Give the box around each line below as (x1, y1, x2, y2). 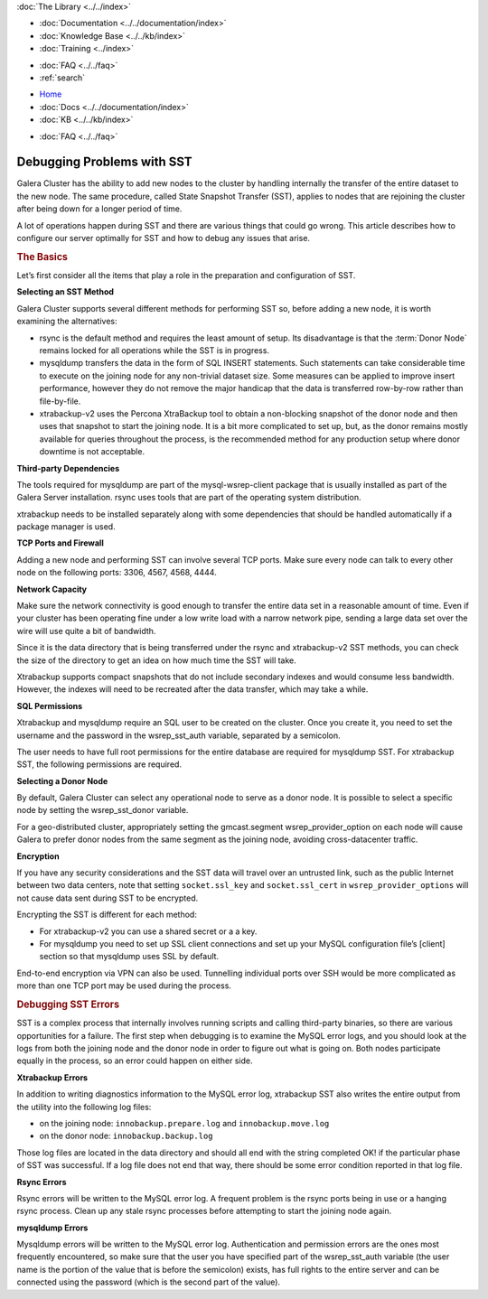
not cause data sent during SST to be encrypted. (16, 892, 199, 903)
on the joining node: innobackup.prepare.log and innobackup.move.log (39, 1117, 330, 1128)
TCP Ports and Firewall (16, 537, 104, 548)
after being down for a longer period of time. (16, 203, 183, 214)
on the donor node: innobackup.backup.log (39, 1130, 213, 1142)
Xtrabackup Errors (16, 1071, 89, 1083)
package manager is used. (16, 521, 117, 532)
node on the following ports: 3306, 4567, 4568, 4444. (16, 567, 217, 578)
